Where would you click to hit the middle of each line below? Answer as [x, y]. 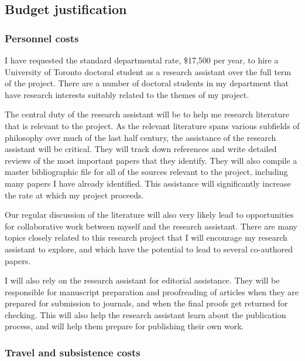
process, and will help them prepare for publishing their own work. [124, 326]
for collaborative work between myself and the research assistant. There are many [151, 226]
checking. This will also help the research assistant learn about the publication [145, 314]
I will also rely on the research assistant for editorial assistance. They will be [142, 280]
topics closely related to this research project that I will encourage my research [146, 237]
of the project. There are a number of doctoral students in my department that [147, 83]
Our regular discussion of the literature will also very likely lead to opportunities [149, 215]
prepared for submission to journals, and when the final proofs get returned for [146, 303]
